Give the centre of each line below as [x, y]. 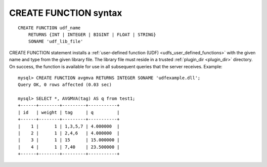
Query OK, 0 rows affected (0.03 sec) [65, 85]
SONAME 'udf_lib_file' [56, 42]
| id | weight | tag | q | [69, 112]
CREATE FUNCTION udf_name [49, 28]
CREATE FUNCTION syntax [66, 13]
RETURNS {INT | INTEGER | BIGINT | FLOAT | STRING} [92, 34]
